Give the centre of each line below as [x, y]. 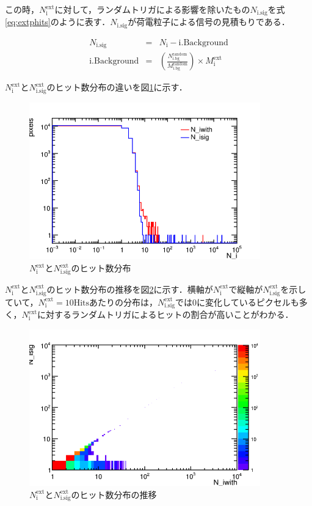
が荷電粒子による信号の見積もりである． [209, 22]
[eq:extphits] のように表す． [58, 22]
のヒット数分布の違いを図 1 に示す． [117, 87]
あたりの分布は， [124, 302]
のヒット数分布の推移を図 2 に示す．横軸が [130, 289]
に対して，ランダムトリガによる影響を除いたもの [152, 9]
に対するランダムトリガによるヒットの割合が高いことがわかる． [165, 314]
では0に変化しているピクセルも [237, 302]
